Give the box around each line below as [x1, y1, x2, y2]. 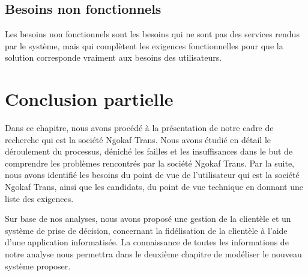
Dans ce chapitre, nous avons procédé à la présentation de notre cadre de [5, 121, 274, 134]
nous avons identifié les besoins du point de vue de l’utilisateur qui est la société [5, 168, 300, 181]
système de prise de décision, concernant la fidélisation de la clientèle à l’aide [5, 224, 288, 236]
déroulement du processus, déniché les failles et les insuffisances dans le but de [5, 145, 293, 158]
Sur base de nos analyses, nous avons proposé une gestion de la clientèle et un [5, 212, 291, 225]
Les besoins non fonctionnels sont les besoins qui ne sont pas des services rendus [5, 28, 300, 40]
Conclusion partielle [5, 87, 174, 111]
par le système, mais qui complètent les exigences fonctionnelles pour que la [5, 39, 283, 52]
